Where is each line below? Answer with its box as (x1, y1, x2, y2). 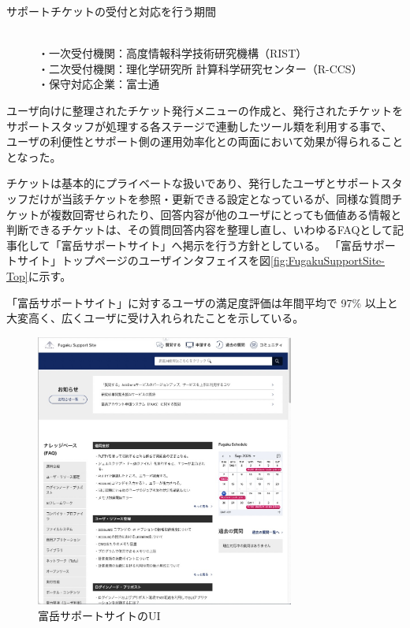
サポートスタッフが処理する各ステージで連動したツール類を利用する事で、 (6, 117, 393, 134)
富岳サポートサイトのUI (38, 607, 161, 623)
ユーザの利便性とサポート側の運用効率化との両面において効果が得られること (6, 133, 404, 150)
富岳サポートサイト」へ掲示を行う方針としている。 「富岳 (61, 236, 363, 253)
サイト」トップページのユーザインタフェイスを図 (17, 252, 271, 269)
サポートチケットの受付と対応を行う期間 (6, 3, 216, 19)
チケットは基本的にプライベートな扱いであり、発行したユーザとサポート (6, 175, 381, 191)
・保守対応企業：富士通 (38, 76, 159, 92)
